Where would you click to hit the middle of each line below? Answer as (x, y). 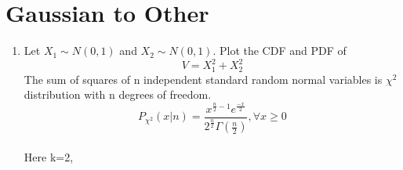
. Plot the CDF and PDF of (280, 51)
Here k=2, (49, 156)
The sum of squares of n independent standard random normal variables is (203, 79)
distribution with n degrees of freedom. (118, 94)
